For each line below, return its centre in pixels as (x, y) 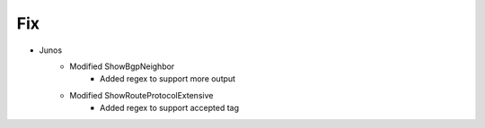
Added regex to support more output (168, 79)
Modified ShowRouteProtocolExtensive (141, 95)
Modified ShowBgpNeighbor (122, 66)
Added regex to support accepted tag (170, 108)
